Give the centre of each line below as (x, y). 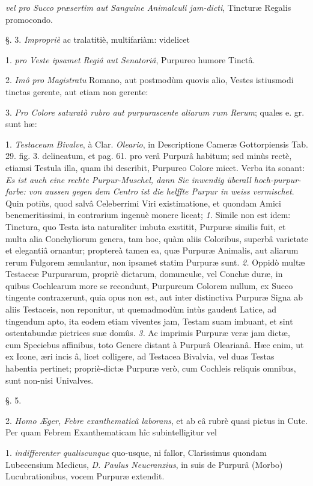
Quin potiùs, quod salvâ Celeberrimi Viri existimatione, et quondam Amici (143, 203)
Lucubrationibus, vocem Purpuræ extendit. (85, 476)
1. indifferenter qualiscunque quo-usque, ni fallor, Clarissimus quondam (136, 452)
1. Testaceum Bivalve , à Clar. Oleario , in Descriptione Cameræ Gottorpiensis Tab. (157, 144)
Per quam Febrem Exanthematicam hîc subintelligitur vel (111, 432)
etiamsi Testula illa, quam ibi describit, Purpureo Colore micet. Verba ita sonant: (155, 167)
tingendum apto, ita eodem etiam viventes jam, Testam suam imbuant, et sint (149, 321)
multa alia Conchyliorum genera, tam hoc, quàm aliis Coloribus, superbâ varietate (157, 238)
